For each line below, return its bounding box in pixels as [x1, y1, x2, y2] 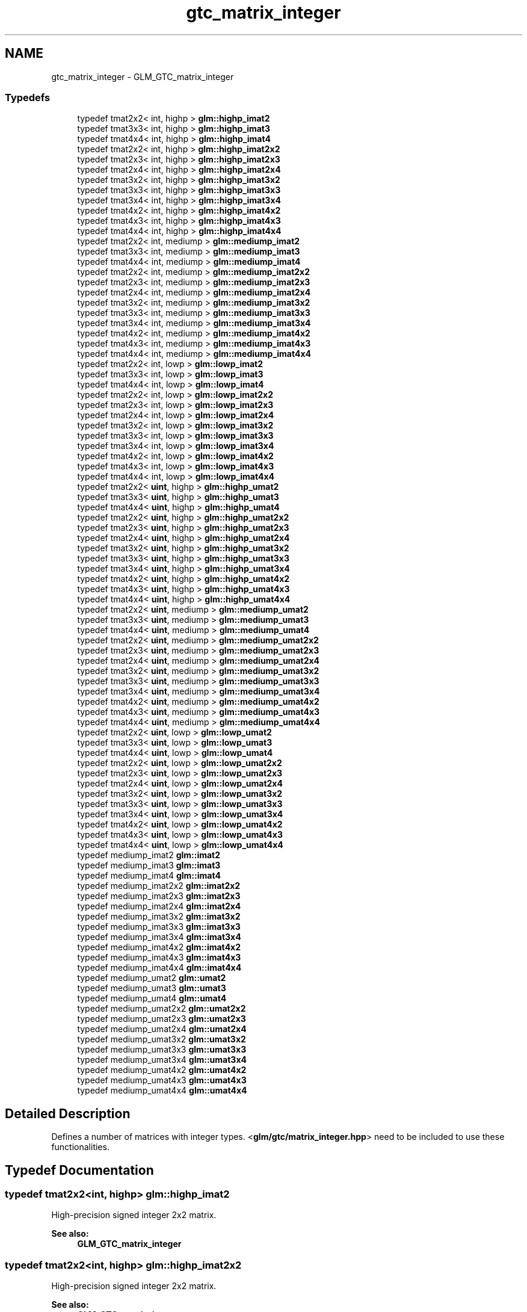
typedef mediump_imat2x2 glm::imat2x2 [77, 880, 241, 891]
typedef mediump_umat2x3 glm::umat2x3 [77, 1013, 246, 1024]
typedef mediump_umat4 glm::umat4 [77, 993, 227, 1004]
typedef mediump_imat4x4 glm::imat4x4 [77, 962, 242, 973]
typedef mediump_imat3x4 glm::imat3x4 [77, 932, 241, 942]
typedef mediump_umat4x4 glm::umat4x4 [77, 1085, 247, 1096]
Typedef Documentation [5, 1162, 154, 1178]
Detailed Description [5, 1106, 131, 1121]
